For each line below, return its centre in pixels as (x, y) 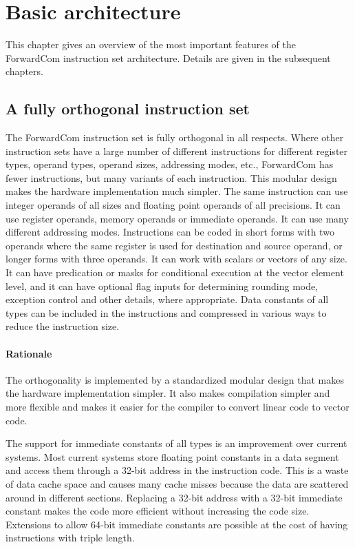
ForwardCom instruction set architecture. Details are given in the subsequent (168, 58)
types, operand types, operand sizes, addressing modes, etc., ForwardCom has (170, 164)
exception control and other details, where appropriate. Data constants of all (167, 299)
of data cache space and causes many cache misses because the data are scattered (177, 483)
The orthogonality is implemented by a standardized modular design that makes (175, 379)
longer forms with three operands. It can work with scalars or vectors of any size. (176, 259)
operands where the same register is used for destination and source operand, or (174, 245)
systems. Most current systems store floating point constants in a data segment (172, 456)
